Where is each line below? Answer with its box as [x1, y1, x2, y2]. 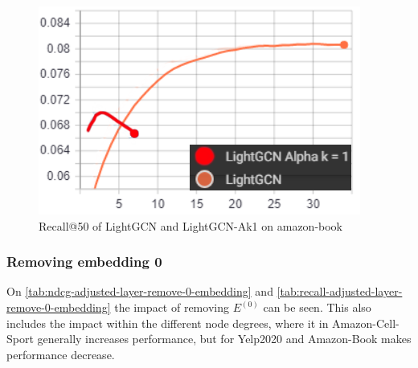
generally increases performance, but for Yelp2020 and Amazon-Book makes [37, 330, 412, 347]
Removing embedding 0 [6, 251, 162, 272]
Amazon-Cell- [332, 314, 400, 331]
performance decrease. [6, 346, 115, 362]
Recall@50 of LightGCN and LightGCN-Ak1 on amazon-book [39, 217, 343, 234]
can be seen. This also [263, 299, 371, 315]
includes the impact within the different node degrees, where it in [6, 314, 329, 331]
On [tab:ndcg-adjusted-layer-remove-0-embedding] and [6, 283, 273, 300]
